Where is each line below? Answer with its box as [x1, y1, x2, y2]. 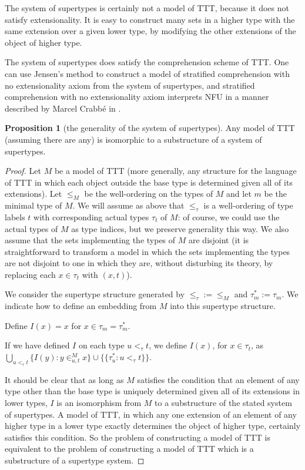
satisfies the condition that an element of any [137, 373, 300, 385]
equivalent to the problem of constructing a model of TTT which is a [5, 442, 254, 455]
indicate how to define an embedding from [5, 300, 157, 312]
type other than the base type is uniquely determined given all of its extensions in [5, 385, 300, 397]
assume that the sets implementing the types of [5, 234, 176, 246]
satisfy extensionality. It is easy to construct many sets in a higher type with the [5, 13, 295, 25]
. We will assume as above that [72, 199, 185, 211]
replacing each [5, 268, 56, 280]
